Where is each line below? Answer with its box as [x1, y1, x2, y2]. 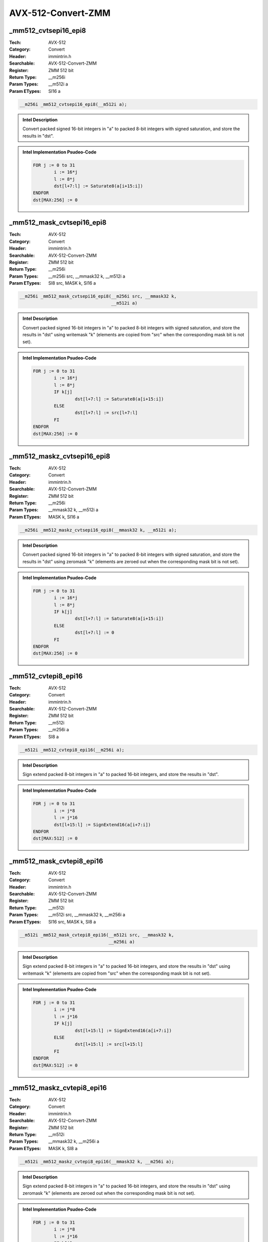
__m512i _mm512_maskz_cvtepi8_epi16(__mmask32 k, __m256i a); [19, 1159, 174, 1164]
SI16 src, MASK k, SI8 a [48, 919, 96, 925]
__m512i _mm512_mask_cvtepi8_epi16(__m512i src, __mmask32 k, [19, 932, 174, 937]
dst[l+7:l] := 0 [74, 630, 114, 635]
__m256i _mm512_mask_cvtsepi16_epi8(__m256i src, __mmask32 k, [19, 294, 177, 299]
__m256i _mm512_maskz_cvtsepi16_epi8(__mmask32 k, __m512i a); [19, 527, 177, 533]
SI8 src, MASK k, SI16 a [48, 280, 96, 286]
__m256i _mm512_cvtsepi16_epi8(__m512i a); [19, 101, 128, 107]
